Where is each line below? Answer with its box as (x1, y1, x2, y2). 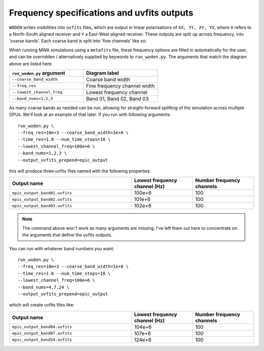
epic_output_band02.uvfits (12, 197, 72, 202)
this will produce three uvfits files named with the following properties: (9, 168, 151, 174)
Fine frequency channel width (86, 82, 155, 89)
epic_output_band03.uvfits (12, 203, 72, 208)
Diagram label (86, 69, 119, 76)
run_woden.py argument (12, 69, 66, 76)
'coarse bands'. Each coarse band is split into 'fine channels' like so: (9, 38, 147, 44)
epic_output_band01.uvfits (12, 190, 72, 196)
